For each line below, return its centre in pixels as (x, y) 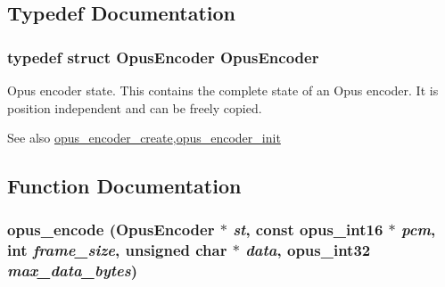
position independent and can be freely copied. (135, 107)
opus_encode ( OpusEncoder (111, 230)
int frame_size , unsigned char (117, 250)
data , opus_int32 (308, 250)
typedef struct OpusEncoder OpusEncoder (163, 57)
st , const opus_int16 (308, 230)
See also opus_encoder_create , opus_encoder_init (144, 138)
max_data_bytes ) (73, 271)
